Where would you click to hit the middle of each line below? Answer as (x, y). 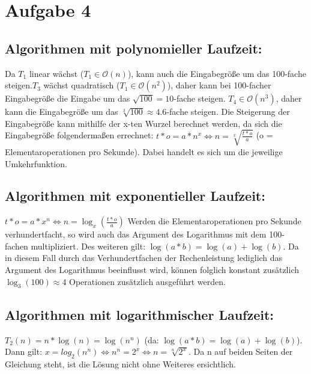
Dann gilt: (24, 351)
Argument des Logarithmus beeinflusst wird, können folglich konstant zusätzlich (152, 270)
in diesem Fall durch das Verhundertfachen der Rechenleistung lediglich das (144, 258)
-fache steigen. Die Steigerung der (228, 112)
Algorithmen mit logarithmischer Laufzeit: (140, 314)
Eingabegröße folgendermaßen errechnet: (79, 135)
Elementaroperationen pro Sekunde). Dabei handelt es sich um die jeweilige (144, 151)
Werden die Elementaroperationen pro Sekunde (214, 221)
